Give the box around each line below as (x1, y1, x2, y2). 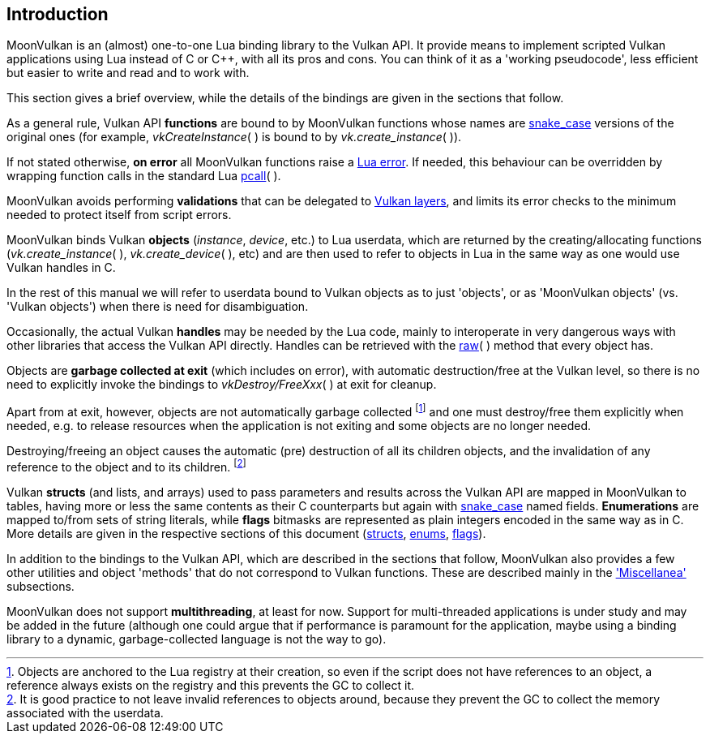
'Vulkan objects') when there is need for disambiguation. (6, 299, 309, 314)
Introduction (6, 4, 109, 24)
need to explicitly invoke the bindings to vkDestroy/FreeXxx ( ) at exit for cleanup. (6, 377, 437, 392)
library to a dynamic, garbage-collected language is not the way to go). (6, 631, 387, 646)
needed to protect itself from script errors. (6, 208, 232, 222)
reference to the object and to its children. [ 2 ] (6, 458, 246, 474)
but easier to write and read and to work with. (6, 66, 250, 80)
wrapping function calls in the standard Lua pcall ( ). (6, 169, 281, 183)
